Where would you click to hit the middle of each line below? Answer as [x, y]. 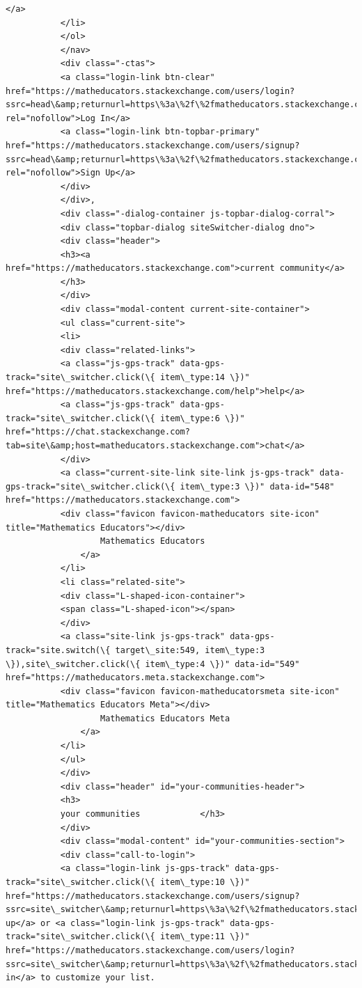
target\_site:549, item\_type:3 [190, 650]
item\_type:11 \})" [205, 937]
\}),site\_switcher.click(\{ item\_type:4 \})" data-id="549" [153, 664]
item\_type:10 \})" [205, 882]
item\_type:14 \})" [205, 378]
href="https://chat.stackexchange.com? [98, 432]
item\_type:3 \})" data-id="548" [257, 486]
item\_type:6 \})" [202, 418]
